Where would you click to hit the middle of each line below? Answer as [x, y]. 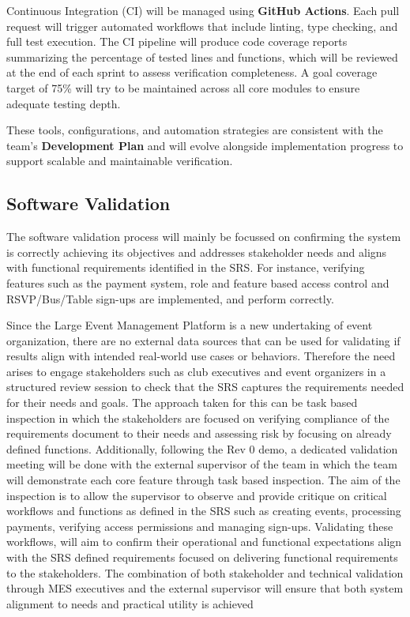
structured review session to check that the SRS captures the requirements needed [205, 387]
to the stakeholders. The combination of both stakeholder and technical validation [205, 572]
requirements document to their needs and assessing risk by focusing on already [199, 433]
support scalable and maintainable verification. [120, 161]
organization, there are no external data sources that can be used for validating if [203, 340]
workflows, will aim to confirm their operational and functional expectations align [204, 542]
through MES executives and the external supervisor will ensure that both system [205, 588]
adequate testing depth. [64, 103]
